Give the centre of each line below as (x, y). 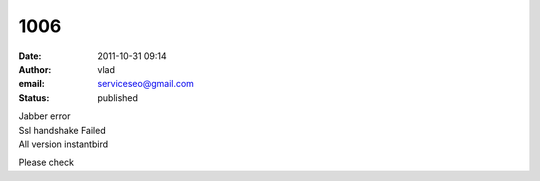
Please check (46, 162)
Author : (35, 69)
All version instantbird (63, 144)
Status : (34, 97)
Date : (30, 56)
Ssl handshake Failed (62, 130)
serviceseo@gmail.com (146, 84)
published (118, 97)
